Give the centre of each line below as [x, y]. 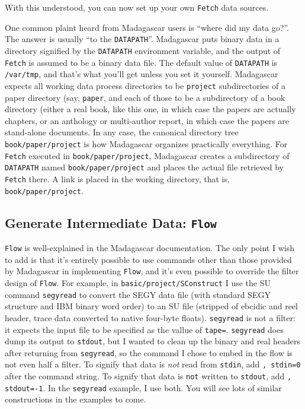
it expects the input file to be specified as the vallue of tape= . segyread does [144, 329]
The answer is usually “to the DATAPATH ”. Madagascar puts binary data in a [142, 39]
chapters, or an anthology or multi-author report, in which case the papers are [147, 120]
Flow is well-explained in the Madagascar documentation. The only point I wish [150, 248]
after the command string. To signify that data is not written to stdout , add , [148, 376]
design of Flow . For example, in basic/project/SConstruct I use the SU [138, 282]
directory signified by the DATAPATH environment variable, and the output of [143, 50]
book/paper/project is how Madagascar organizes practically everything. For [146, 143]
